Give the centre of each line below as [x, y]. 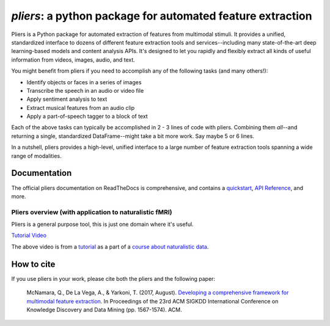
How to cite [33, 264]
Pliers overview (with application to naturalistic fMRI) [92, 212]
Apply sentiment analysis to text [67, 99]
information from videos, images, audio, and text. [73, 60]
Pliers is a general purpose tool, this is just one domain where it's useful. [102, 224]
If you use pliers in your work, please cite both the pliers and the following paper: [113, 278]
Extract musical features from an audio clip [81, 107]
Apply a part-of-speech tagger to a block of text [87, 117]
